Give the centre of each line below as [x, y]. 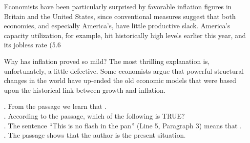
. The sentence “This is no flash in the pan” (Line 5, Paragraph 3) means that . [123, 125]
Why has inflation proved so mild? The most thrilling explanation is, [107, 61]
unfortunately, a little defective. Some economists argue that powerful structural [124, 71]
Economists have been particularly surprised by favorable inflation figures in [118, 6]
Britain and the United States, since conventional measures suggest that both [120, 16]
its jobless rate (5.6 [32, 45]
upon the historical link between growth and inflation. [85, 90]
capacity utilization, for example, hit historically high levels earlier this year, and [125, 35]
